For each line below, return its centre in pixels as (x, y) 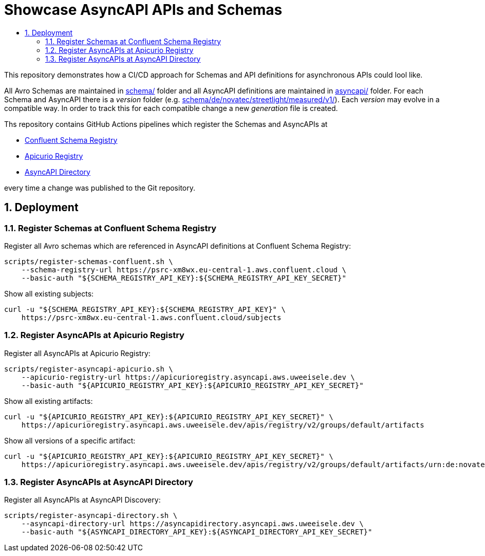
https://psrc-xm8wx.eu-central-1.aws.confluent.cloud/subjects (151, 317)
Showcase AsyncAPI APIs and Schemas (143, 10)
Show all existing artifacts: (49, 401)
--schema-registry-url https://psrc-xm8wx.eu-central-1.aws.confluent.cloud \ (184, 270)
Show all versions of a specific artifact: (70, 440)
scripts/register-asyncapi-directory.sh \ (91, 516)
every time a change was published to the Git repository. (100, 188)
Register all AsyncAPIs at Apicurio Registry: (77, 353)
